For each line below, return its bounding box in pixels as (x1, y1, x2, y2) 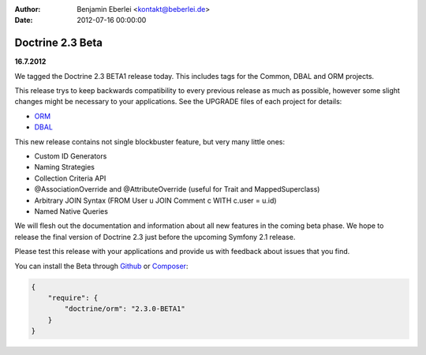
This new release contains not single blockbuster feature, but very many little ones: (14, 136, 286, 146)
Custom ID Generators (34, 151, 107, 161)
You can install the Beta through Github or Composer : (14, 261, 189, 271)
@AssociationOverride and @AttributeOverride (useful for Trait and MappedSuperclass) (34, 185, 320, 194)
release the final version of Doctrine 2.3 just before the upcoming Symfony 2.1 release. (14, 232, 296, 241)
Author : (14, 5, 41, 13)
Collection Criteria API (34, 174, 106, 183)
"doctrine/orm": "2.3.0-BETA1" (64, 305, 185, 313)
